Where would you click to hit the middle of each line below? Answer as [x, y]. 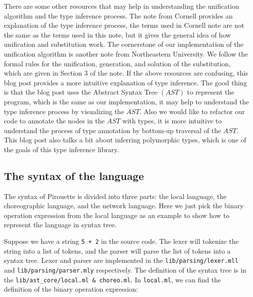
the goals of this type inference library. [62, 149]
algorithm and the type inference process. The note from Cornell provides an [118, 15]
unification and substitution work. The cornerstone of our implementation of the [124, 44]
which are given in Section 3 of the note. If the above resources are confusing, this [126, 73]
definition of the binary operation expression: [71, 289]
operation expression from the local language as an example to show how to [117, 215]
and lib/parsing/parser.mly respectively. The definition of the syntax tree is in [125, 269]
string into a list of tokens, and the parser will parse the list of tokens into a [117, 250]
